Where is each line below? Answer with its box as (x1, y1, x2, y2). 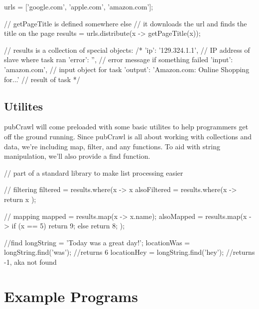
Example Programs (4, 286, 138, 306)
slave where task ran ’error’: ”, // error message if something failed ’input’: (4, 54, 233, 65)
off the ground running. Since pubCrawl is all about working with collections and (4, 131, 252, 141)
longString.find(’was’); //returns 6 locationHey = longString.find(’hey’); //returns (4, 247, 255, 257)
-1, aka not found (4, 256, 57, 267)
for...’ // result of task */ (4, 74, 80, 84)
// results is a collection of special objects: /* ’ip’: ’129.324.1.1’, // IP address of (4, 44, 250, 55)
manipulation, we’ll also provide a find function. (4, 151, 150, 161)
